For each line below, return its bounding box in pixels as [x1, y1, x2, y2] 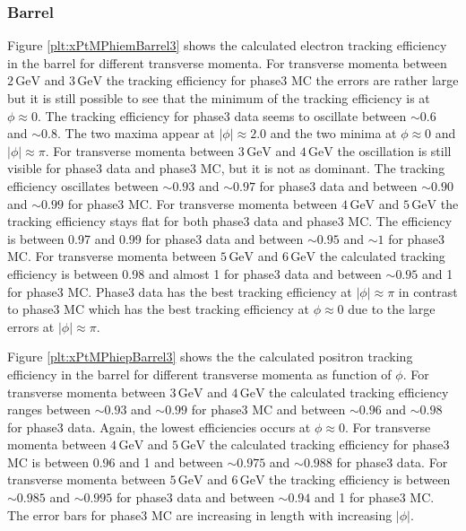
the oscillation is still [337, 141, 452, 160]
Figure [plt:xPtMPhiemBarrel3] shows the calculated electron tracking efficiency [7, 36, 447, 55]
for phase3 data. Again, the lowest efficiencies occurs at [7, 417, 311, 436]
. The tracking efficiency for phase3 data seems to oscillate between [37, 106, 407, 125]
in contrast [398, 282, 458, 300]
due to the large [348, 300, 436, 318]
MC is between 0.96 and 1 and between [7, 452, 223, 471]
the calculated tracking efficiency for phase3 [209, 435, 450, 454]
